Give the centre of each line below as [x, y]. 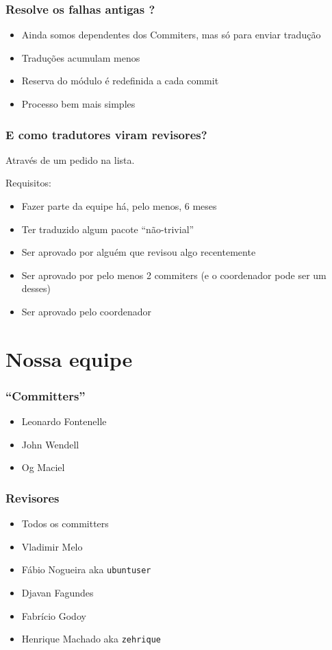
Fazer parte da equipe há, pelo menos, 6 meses [119, 206]
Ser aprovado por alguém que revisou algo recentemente [139, 252]
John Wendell [50, 444]
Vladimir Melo [52, 546]
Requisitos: [28, 183]
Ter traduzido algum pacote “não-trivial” [108, 229]
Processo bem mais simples [78, 104]
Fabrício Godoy [54, 615]
